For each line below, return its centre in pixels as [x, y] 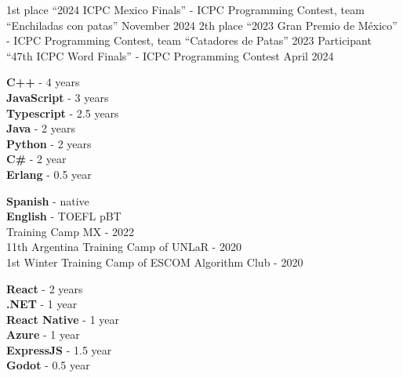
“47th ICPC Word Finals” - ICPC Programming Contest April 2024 [170, 55]
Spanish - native [48, 200]
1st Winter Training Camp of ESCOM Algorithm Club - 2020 [155, 262]
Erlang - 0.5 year [49, 174]
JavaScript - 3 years [58, 97]
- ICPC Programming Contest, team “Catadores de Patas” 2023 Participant [189, 40]
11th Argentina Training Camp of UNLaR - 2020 [124, 247]
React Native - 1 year [63, 319]
